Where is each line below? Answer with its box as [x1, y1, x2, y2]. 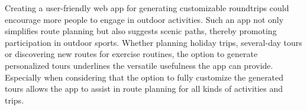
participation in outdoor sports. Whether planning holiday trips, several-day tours [5, 36, 302, 48]
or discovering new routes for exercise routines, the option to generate [5, 48, 258, 60]
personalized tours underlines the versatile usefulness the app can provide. [5, 59, 273, 71]
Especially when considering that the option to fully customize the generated [5, 71, 284, 83]
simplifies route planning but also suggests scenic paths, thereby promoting [5, 25, 277, 37]
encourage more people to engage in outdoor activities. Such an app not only [5, 13, 284, 25]
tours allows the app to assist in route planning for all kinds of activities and [5, 82, 283, 95]
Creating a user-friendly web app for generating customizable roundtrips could [5, 2, 289, 14]
